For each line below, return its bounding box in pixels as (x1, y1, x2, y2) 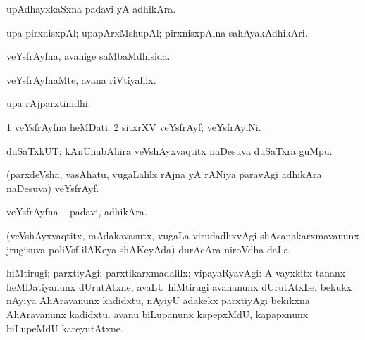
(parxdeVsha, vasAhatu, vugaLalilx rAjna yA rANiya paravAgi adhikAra (6, 167, 322, 182)
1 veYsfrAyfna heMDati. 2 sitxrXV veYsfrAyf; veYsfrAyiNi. (6, 119, 261, 134)
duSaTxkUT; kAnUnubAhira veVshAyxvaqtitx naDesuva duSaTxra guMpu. (6, 143, 333, 158)
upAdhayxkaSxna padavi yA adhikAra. (6, 1, 176, 15)
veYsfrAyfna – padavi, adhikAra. (6, 204, 147, 219)
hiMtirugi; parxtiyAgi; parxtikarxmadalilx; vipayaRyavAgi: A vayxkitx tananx (6, 265, 346, 280)
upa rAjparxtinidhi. (6, 96, 91, 111)
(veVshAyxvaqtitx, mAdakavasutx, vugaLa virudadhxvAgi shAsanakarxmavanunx (6, 227, 359, 242)
